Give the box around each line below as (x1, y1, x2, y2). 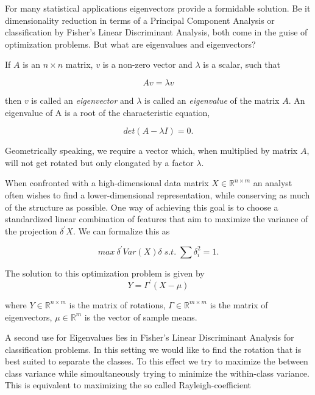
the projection (5, 224, 57, 237)
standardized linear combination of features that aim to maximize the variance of (5, 212, 308, 225)
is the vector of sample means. (84, 310, 197, 323)
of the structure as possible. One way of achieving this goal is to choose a (5, 200, 278, 213)
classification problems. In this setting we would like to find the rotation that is (5, 342, 302, 355)
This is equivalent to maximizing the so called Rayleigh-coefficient (5, 379, 252, 391)
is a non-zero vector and (102, 58, 193, 71)
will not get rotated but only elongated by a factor (5, 156, 194, 169)
